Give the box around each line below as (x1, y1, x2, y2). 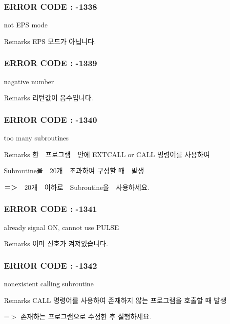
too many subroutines (4, 133, 69, 143)
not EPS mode (4, 20, 48, 30)
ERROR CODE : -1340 (4, 113, 97, 125)
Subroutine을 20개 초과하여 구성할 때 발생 (4, 165, 144, 176)
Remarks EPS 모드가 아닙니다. (4, 36, 96, 46)
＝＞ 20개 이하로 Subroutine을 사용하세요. (4, 182, 149, 192)
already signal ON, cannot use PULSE (4, 222, 119, 232)
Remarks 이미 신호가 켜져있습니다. (4, 238, 108, 249)
